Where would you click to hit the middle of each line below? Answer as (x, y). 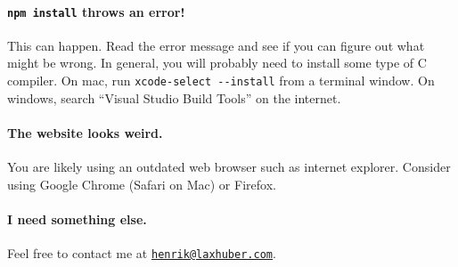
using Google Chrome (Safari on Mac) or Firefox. (142, 184)
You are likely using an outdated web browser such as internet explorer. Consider (229, 167)
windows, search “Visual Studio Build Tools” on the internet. (174, 97)
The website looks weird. (85, 132)
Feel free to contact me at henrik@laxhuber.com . (142, 253)
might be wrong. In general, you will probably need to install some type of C (217, 63)
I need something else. (77, 218)
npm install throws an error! (96, 11)
